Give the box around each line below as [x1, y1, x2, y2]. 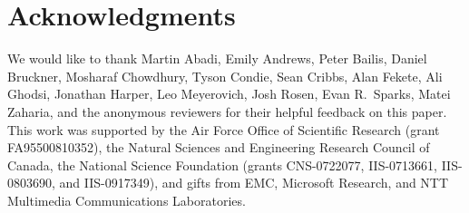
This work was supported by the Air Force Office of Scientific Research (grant [7, 120, 440, 139]
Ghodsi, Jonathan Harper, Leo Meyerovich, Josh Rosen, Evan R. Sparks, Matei [7, 84, 451, 103]
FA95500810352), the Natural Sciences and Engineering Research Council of [7, 138, 430, 157]
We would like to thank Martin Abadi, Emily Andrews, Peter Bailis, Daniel [7, 49, 427, 68]
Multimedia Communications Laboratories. [7, 190, 246, 209]
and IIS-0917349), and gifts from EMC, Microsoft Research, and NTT [59, 173, 449, 192]
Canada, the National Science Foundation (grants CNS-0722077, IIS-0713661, [7, 155, 438, 174]
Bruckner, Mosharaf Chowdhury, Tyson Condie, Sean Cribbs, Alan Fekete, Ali [7, 66, 443, 85]
